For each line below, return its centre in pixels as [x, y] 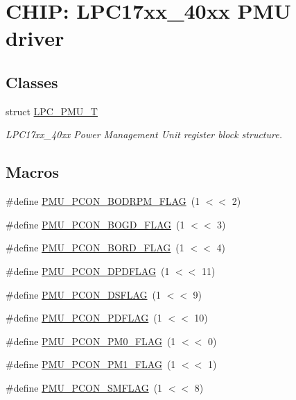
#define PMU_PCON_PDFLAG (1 [84, 318]
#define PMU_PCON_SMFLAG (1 [84, 387]
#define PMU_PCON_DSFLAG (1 [83, 294]
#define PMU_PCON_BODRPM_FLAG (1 [103, 201]
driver [35, 38]
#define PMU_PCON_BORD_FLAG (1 [95, 248]
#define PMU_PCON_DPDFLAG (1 [88, 270]
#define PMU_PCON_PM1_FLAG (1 [91, 364]
